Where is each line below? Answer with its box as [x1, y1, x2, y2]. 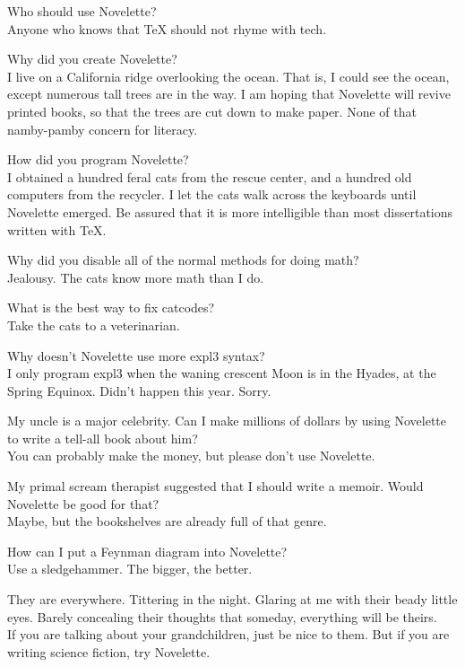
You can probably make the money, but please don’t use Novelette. [7, 446, 375, 465]
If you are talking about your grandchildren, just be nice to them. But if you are [7, 625, 450, 644]
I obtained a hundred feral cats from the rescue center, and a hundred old [7, 167, 412, 186]
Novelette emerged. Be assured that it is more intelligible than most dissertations [7, 202, 453, 221]
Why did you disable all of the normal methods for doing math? [7, 250, 359, 269]
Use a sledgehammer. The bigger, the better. [7, 559, 253, 578]
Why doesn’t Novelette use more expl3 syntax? [7, 346, 265, 364]
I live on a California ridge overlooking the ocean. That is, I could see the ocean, [7, 66, 450, 85]
